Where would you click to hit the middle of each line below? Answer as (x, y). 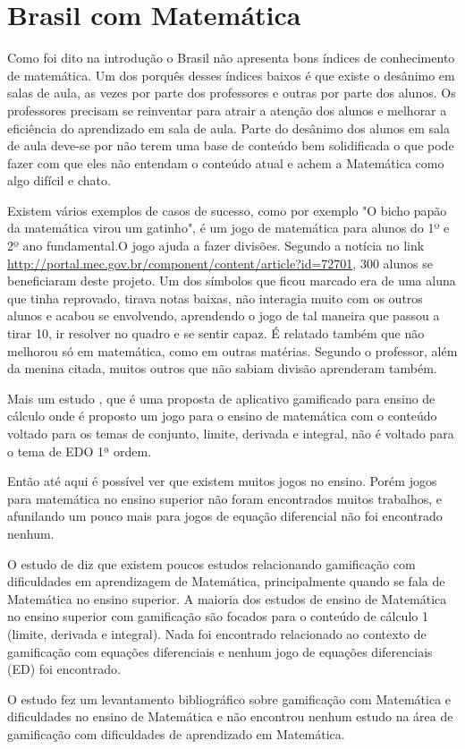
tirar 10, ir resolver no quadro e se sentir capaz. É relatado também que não (216, 333)
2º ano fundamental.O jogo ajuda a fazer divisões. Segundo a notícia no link (216, 246)
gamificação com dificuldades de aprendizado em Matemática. (176, 733)
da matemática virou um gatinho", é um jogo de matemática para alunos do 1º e (228, 228)
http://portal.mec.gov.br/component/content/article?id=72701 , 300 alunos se (220, 263)
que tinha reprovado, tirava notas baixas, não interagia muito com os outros (215, 298)
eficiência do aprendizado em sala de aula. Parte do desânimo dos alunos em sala (228, 128)
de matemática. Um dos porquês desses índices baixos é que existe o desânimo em (231, 75)
